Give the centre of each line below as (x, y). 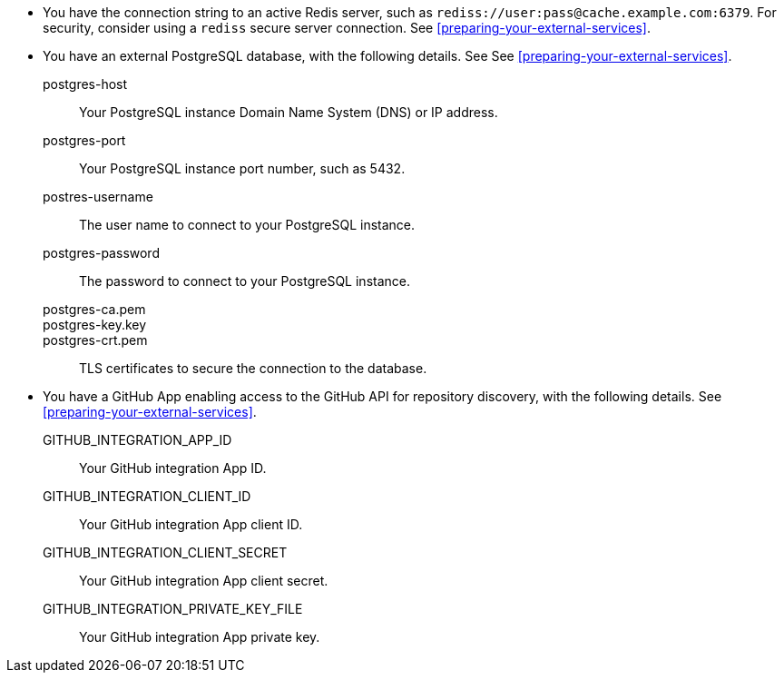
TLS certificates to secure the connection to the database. (253, 368)
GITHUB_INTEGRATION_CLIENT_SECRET (165, 552)
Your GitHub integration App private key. (200, 637)
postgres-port (84, 140)
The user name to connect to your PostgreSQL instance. (247, 225)
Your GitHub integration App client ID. (191, 524)
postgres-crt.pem (95, 340)
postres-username (98, 197)
